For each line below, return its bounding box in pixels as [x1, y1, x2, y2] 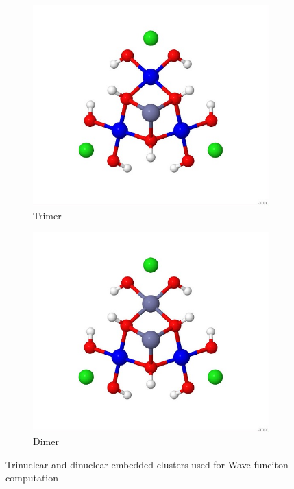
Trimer [33, 208, 62, 222]
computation [5, 470, 59, 485]
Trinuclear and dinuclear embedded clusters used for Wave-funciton [5, 457, 289, 471]
